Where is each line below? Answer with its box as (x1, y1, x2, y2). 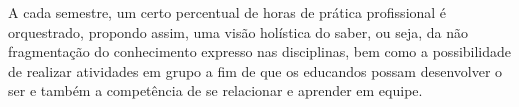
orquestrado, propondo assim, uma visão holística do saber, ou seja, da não (8, 21, 468, 42)
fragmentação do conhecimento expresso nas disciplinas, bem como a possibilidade (8, 41, 512, 62)
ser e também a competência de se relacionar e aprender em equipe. (8, 80, 423, 101)
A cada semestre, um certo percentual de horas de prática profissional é (8, 2, 447, 22)
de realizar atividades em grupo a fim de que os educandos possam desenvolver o (8, 60, 503, 81)
